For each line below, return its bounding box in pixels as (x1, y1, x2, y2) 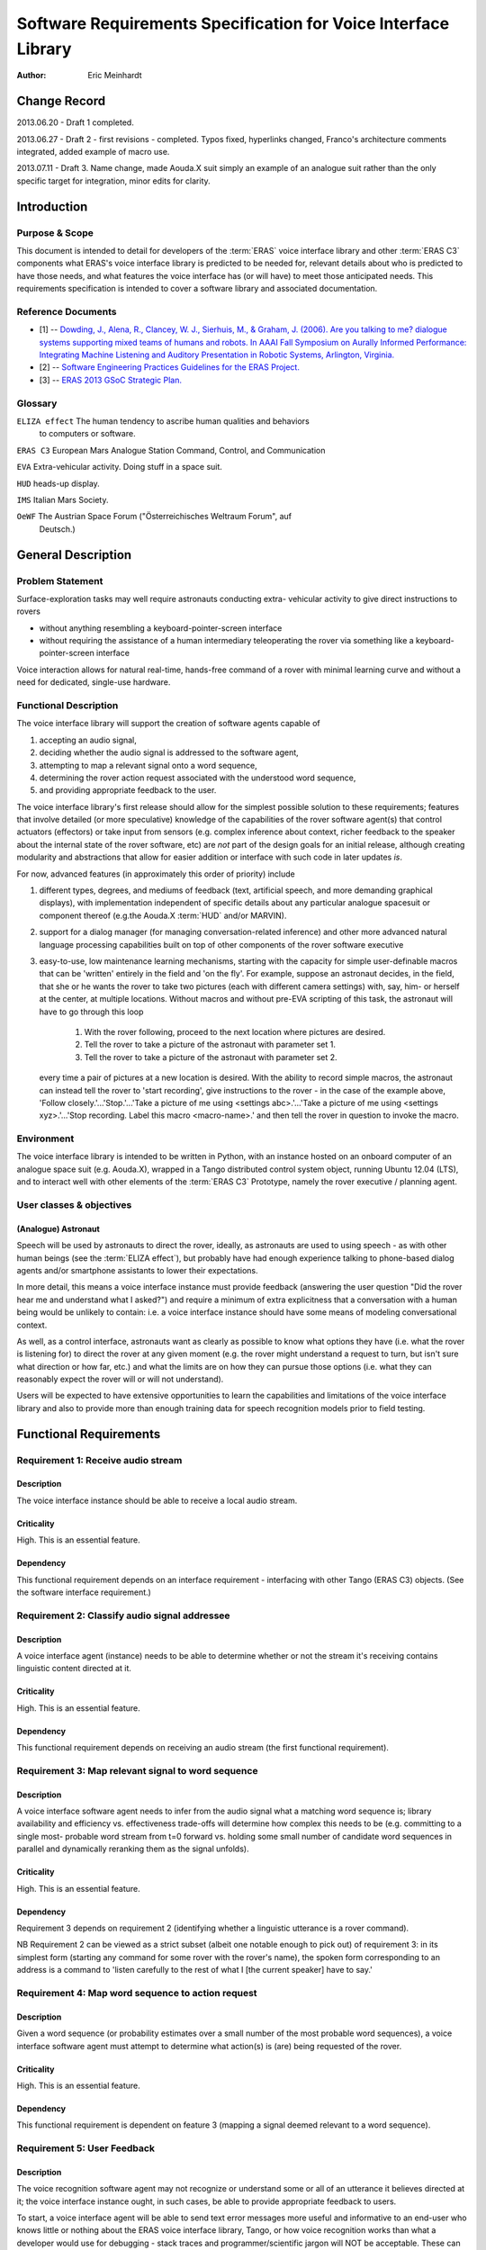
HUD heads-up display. (16, 478, 101, 489)
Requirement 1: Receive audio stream (16, 1453, 183, 1466)
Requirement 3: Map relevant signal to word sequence (16, 1764, 258, 1777)
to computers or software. (39, 428, 136, 439)
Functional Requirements (16, 1426, 161, 1442)
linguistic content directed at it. (16, 1663, 132, 1674)
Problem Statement (16, 574, 103, 587)
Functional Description (16, 698, 119, 711)
